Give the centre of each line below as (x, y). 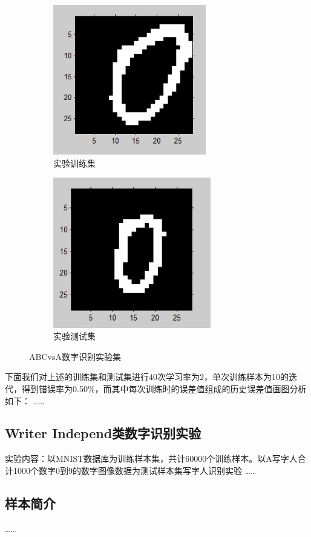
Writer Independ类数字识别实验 (103, 433)
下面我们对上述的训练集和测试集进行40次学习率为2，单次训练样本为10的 (147, 377)
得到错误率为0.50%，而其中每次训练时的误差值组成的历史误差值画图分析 (164, 388)
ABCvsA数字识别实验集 (75, 356)
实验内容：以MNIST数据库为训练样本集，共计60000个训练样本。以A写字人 (151, 459)
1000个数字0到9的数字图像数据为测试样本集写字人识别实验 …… (135, 470)
